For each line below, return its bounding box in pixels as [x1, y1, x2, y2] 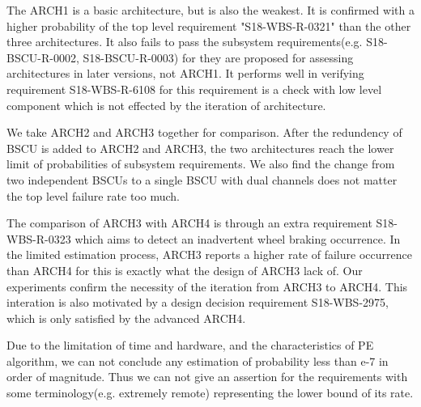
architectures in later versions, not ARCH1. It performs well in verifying [6, 65, 364, 82]
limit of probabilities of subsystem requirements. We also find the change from [6, 155, 395, 172]
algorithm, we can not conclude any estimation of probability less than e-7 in [6, 352, 389, 369]
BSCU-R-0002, [6, 49, 79, 66]
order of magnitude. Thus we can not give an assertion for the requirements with [6, 368, 408, 385]
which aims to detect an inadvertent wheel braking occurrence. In [74, 230, 401, 247]
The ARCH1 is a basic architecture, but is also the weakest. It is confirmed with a [6, 2, 415, 18]
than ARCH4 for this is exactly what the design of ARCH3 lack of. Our [6, 261, 363, 278]
